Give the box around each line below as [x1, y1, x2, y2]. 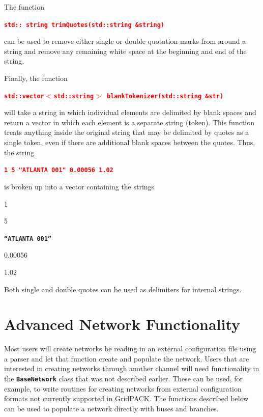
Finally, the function [4, 73, 68, 84]
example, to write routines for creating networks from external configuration [4, 383, 242, 394]
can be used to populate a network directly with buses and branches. [4, 403, 219, 413]
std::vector [4, 92, 44, 100]
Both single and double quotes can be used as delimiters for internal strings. [4, 284, 242, 294]
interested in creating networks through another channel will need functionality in [4, 363, 259, 374]
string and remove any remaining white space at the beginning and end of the [4, 45, 247, 56]
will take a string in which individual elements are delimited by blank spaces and [4, 107, 256, 118]
